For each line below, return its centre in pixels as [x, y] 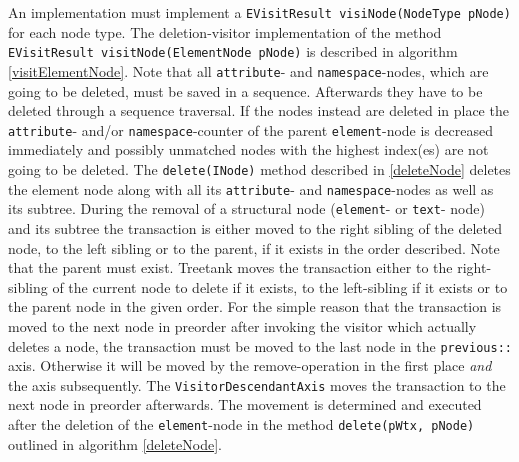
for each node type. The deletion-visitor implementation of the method [225, 31]
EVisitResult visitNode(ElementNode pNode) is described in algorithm [233, 51]
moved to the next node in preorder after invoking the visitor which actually [242, 325]
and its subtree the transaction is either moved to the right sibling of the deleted [255, 227]
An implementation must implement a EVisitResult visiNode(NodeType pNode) [259, 12]
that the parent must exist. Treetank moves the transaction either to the [230, 267]
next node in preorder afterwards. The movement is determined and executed [245, 404]
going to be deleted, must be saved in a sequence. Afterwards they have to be [245, 90]
